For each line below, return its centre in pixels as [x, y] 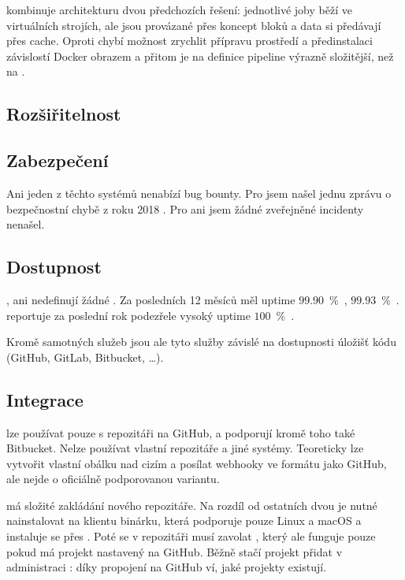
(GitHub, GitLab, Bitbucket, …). [85, 357]
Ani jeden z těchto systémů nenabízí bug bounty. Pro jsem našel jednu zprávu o [199, 193]
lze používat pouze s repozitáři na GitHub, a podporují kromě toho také [181, 432]
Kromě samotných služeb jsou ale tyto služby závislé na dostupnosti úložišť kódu [201, 342]
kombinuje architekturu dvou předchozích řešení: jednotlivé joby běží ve [179, 9]
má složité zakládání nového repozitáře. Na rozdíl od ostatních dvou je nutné [192, 505]
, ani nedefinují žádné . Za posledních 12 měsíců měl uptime [151, 299]
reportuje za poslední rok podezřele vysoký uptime [128, 315]
